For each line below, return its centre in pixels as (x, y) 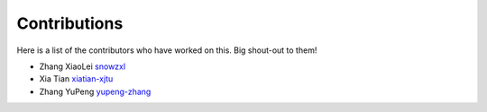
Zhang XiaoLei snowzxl (83, 66)
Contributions (70, 23)
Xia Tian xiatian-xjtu (76, 79)
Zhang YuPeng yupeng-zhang (95, 91)
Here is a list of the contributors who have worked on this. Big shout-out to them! (167, 50)
